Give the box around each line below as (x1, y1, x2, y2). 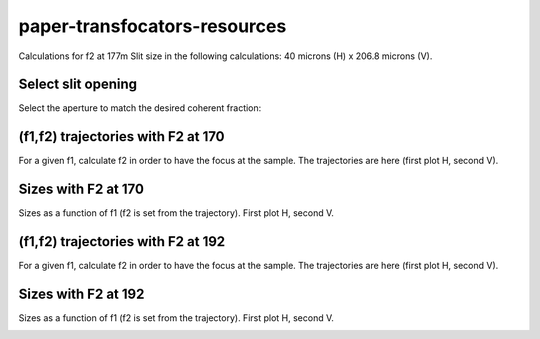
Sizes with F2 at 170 (18, 181, 145, 198)
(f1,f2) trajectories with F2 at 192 (18, 233, 226, 250)
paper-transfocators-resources (18, 15, 287, 37)
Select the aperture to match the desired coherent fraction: (18, 102, 262, 114)
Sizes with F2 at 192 (18, 285, 145, 302)
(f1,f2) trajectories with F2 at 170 (18, 128, 225, 145)
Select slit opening (18, 76, 138, 93)
